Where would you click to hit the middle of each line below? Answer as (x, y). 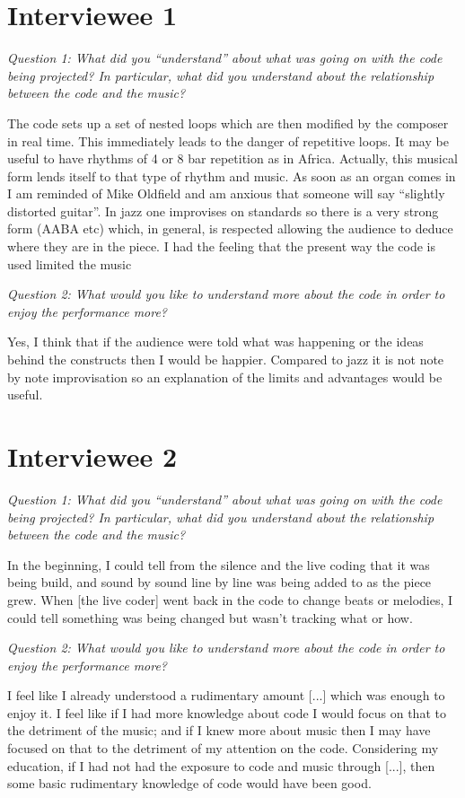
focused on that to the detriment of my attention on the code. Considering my (223, 748)
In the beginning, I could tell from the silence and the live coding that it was (219, 564)
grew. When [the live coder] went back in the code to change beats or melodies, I (230, 599)
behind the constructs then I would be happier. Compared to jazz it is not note (226, 360)
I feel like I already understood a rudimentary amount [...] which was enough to (226, 695)
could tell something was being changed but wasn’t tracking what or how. (210, 617)
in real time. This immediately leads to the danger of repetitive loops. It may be (228, 140)
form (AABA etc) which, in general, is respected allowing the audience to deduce (230, 228)
